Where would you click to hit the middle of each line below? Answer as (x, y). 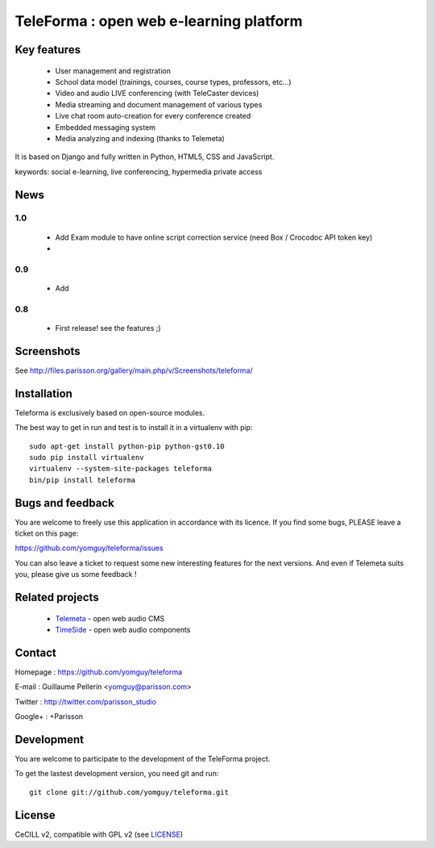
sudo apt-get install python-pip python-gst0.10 (127, 446)
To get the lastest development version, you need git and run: (117, 774)
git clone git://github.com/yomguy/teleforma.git (129, 792)
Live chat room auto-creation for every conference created (153, 116)
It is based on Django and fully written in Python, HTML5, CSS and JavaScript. (145, 157)
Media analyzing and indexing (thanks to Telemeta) (140, 138)
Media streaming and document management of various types (159, 104)
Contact (35, 652)
